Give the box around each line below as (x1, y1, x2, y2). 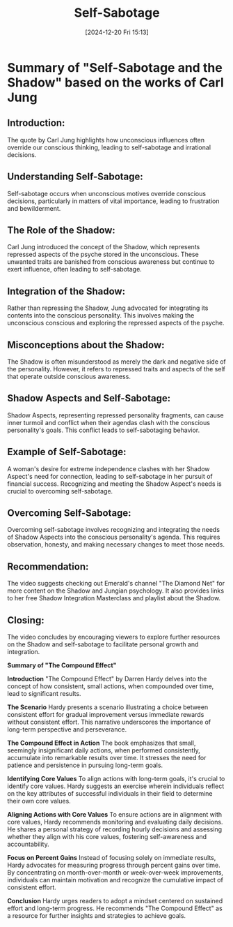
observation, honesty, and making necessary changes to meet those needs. (7, 540, 225, 549)
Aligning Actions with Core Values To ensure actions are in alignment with (7, 810, 223, 819)
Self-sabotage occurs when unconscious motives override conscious (7, 189, 207, 198)
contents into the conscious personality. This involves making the (7, 311, 195, 320)
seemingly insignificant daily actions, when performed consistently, (7, 746, 200, 755)
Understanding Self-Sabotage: (7, 171, 144, 183)
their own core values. (7, 797, 71, 806)
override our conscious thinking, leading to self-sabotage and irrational (7, 143, 211, 151)
